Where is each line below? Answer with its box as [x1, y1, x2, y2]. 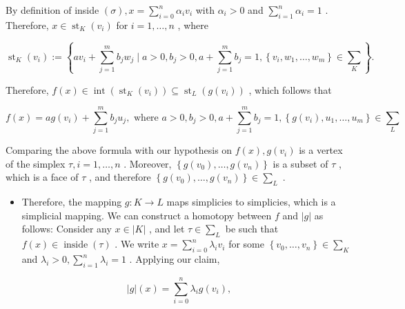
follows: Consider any [21, 221, 112, 236]
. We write [115, 237, 159, 251]
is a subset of [273, 156, 328, 170]
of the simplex [6, 156, 66, 170]
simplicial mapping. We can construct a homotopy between [21, 208, 272, 222]
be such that [225, 221, 279, 236]
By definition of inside [6, 3, 99, 17]
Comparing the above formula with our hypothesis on [6, 143, 233, 157]
